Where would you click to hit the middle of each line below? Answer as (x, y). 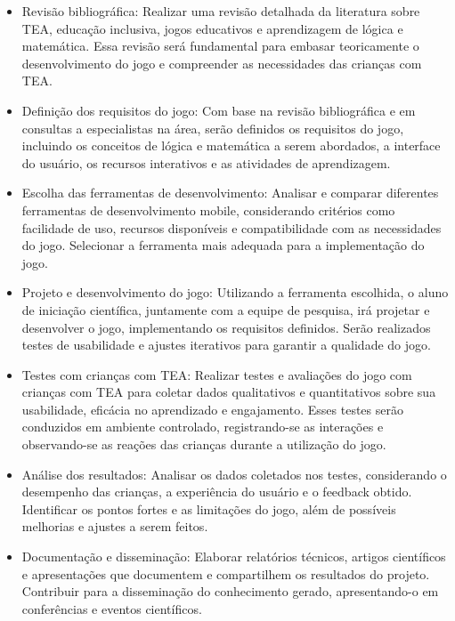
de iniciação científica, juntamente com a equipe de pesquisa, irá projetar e (226, 309)
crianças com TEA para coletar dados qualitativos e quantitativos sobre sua (229, 392)
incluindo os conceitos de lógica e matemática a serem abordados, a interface (231, 145)
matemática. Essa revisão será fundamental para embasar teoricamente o (220, 46)
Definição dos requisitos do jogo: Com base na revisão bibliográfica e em (219, 110)
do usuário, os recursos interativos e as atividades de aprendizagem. (206, 162)
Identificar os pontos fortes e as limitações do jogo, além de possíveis (209, 508)
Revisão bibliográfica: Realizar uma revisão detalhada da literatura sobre (221, 11)
